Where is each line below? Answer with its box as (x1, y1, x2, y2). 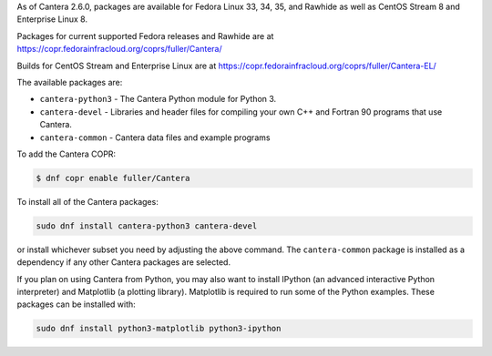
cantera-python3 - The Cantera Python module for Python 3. (39, 94, 277, 105)
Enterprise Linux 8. (16, 14, 88, 25)
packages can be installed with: (16, 299, 136, 310)
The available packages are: (16, 76, 123, 87)
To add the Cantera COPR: (16, 148, 117, 159)
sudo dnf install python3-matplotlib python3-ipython (36, 323, 282, 334)
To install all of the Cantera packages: (16, 196, 159, 207)
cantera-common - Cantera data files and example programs (39, 132, 271, 143)
